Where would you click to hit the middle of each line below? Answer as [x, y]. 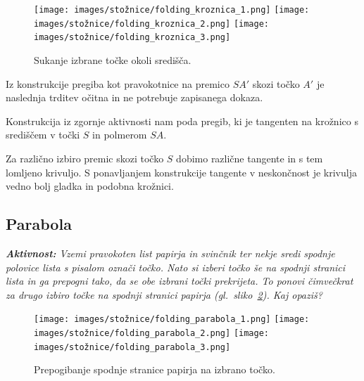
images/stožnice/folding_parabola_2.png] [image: [151, 333]
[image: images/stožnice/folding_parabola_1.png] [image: [172, 319]
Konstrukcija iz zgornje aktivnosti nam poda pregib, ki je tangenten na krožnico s [182, 121]
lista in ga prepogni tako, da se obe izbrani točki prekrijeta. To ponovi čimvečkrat [180, 281]
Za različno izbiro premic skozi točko [85, 158]
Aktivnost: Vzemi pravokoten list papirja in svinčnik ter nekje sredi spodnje [170, 253]
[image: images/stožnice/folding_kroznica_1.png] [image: [172, 10]
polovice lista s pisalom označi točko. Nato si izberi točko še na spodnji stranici [176, 267]
